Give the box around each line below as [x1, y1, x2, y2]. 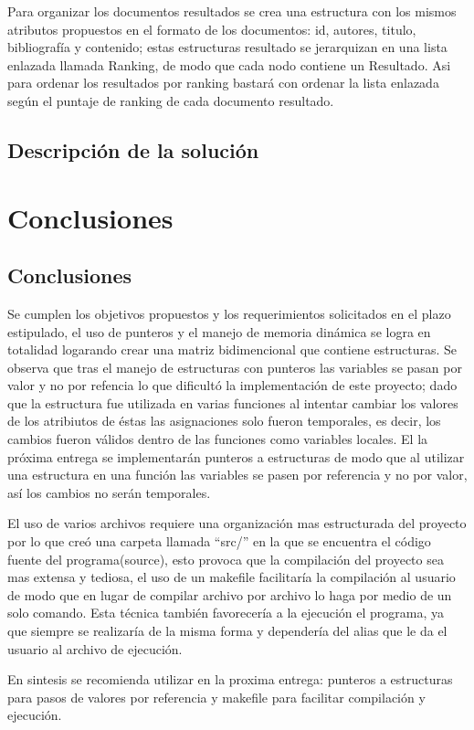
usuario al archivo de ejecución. [7, 639, 183, 658]
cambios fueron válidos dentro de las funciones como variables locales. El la [7, 429, 428, 449]
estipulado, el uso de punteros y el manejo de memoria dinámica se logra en [7, 322, 431, 341]
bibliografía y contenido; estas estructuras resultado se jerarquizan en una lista [7, 37, 448, 57]
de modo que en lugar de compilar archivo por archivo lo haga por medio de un [7, 585, 452, 604]
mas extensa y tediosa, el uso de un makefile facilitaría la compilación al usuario [7, 567, 456, 587]
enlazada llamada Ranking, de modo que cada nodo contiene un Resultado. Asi [7, 55, 451, 74]
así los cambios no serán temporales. [7, 482, 211, 502]
